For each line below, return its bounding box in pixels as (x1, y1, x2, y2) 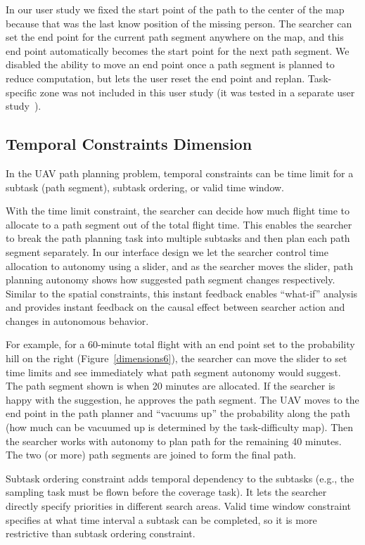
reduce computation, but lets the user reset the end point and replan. (6, 70, 305, 85)
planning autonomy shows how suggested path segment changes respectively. (6, 272, 335, 287)
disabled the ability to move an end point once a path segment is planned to (6, 57, 335, 72)
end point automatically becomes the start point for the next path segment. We (6, 43, 350, 58)
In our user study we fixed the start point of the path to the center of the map (6, 2, 345, 16)
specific (6, 84, 37, 99)
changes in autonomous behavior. (6, 313, 149, 328)
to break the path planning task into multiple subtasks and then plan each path (6, 231, 350, 245)
